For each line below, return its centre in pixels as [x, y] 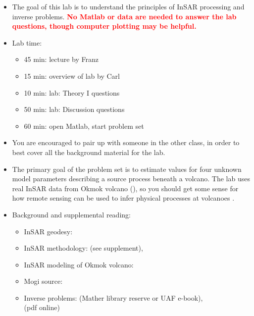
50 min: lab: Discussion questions [74, 109]
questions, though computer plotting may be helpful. [104, 26]
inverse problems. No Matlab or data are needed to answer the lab [124, 16]
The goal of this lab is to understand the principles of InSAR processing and [128, 6]
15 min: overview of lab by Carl [72, 76]
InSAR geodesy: [48, 231]
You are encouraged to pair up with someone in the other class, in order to [126, 142]
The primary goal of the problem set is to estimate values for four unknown [127, 169]
